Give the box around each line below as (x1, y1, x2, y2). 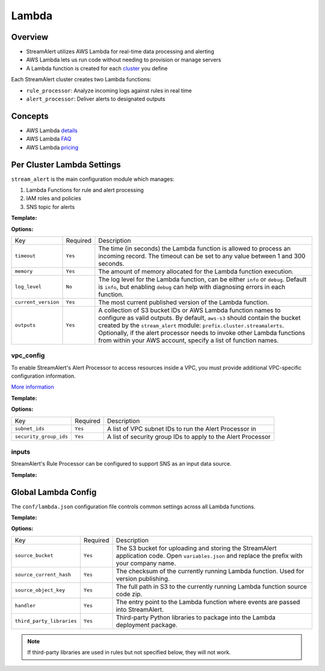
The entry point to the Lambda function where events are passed (116, 598, 300, 606)
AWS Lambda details (26, 126, 78, 134)
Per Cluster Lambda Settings (11, 160, 122, 170)
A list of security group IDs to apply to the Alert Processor (107, 432, 271, 441)
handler (14, 602, 36, 609)
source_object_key (14, 587, 66, 593)
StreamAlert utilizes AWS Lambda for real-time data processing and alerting (26, 48, 214, 55)
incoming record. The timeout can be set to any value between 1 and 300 (98, 252, 306, 260)
